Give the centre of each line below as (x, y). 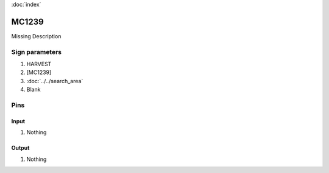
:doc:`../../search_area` (55, 81)
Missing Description (36, 36)
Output (20, 148)
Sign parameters (37, 52)
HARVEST (39, 64)
